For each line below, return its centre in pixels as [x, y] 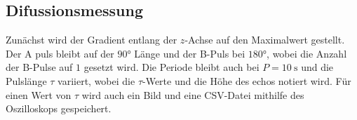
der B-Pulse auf [39, 67]
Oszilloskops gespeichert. [59, 108]
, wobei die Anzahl [307, 53]
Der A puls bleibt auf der [60, 53]
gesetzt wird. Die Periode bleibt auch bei [171, 67]
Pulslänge [26, 80]
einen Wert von [39, 94]
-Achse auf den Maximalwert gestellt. [265, 40]
